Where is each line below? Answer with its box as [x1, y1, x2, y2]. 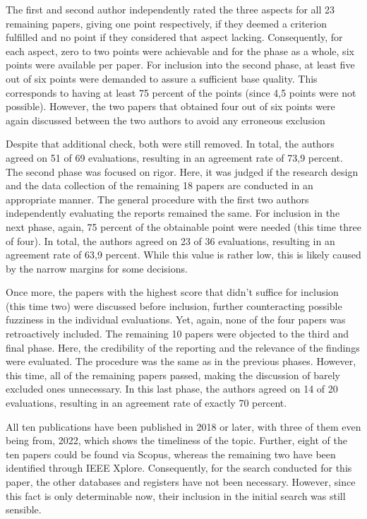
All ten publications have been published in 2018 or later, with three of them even [6, 419, 361, 434]
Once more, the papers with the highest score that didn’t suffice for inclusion [6, 285, 339, 299]
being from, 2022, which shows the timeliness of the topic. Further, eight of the [6, 433, 348, 448]
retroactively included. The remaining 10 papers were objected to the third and [6, 326, 349, 341]
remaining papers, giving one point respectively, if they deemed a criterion [6, 16, 327, 30]
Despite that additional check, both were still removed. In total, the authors [6, 136, 335, 151]
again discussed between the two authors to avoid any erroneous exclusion [6, 112, 325, 127]
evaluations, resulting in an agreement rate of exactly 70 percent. [6, 395, 287, 410]
